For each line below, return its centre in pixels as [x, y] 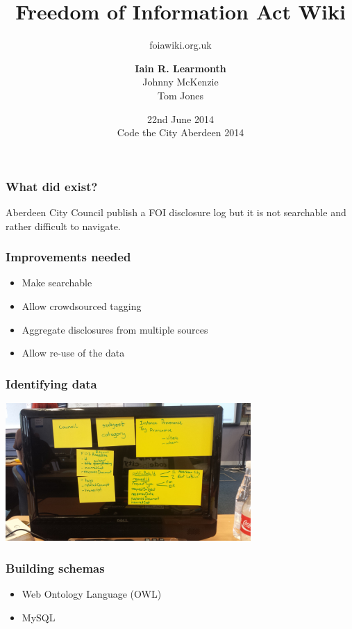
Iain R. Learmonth [181, 68]
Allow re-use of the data [73, 353]
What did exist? [52, 186]
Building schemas [55, 567]
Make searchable [57, 283]
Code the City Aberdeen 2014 [181, 132]
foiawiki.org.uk [181, 45]
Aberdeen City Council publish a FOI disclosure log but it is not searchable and [176, 212]
